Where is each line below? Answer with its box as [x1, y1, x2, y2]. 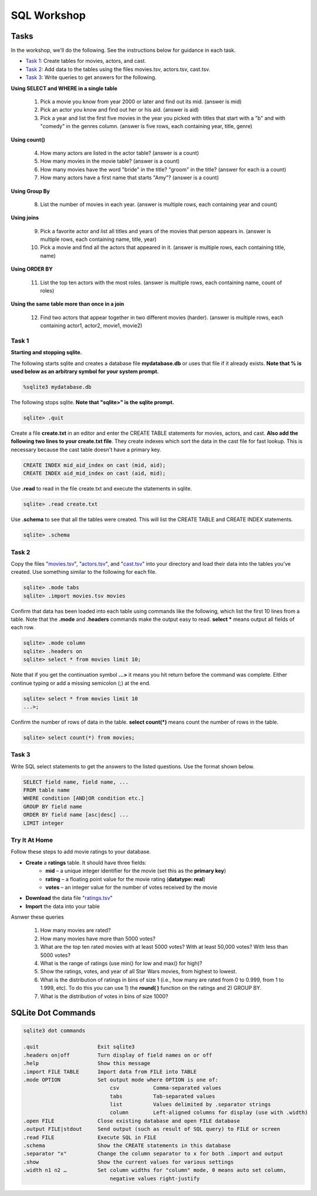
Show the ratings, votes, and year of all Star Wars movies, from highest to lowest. [40, 968, 237, 975]
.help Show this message [23, 1060, 151, 1067]
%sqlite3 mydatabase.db [23, 384, 92, 391]
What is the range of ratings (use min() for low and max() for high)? [40, 960, 203, 967]
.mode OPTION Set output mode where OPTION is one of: [23, 1076, 218, 1083]
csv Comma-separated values [109, 1084, 222, 1091]
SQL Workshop [11, 9, 86, 22]
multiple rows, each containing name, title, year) [40, 236, 157, 243]
